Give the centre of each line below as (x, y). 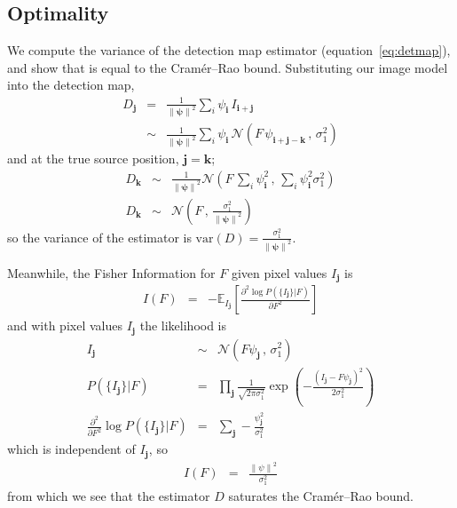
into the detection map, (71, 85)
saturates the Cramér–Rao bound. (321, 496)
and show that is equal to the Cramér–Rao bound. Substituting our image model (228, 67)
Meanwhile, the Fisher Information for (111, 272)
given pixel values (279, 272)
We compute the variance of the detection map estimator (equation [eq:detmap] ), (229, 50)
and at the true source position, (93, 159)
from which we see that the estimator (109, 496)
